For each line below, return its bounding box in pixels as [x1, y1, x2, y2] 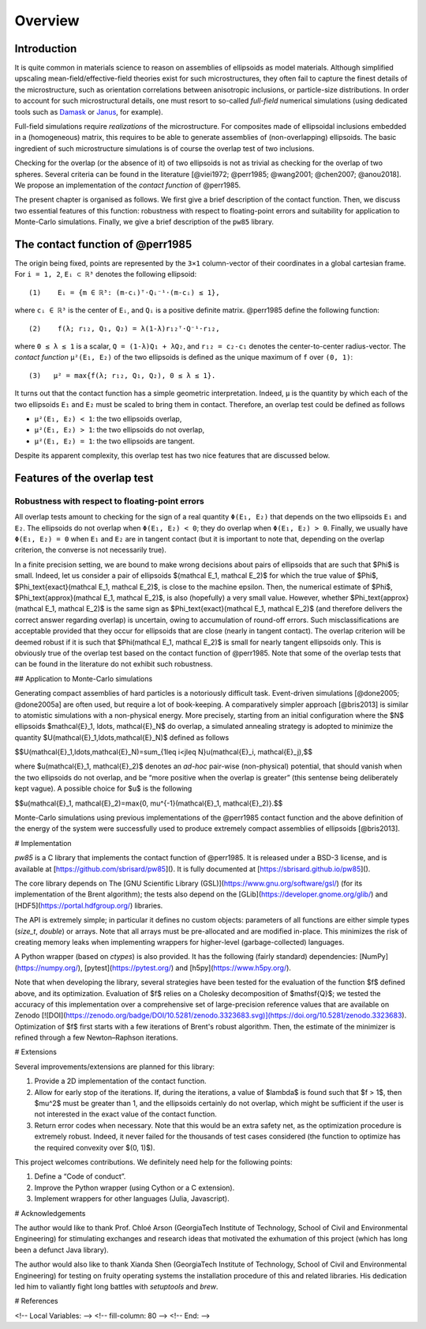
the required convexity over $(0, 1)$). [34, 1142, 155, 1152]
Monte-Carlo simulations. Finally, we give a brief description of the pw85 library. [14, 217, 274, 227]
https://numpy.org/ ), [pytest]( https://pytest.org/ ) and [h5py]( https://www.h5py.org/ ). [17, 963, 292, 972]
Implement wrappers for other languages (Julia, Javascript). [34, 1194, 230, 1203]
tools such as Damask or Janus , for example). [14, 107, 163, 116]
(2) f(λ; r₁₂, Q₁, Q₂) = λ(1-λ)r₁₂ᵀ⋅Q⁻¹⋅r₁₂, [28, 324, 220, 333]
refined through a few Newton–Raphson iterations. [14, 1033, 178, 1043]
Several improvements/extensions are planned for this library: [14, 1062, 215, 1071]
